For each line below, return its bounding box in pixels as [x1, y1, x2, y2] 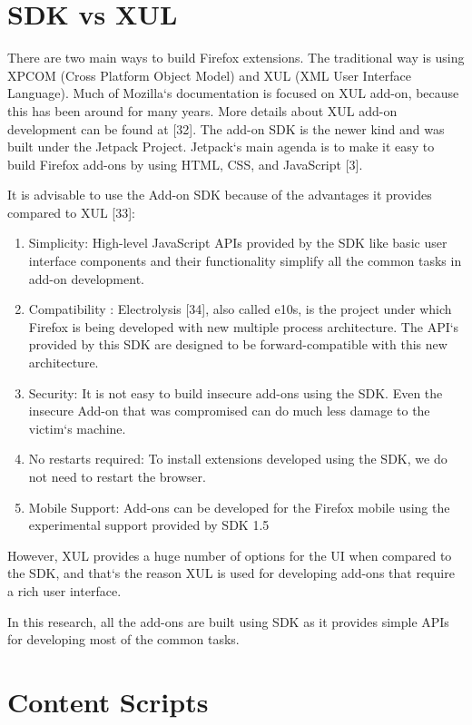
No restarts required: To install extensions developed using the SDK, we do [28, 449, 447, 468]
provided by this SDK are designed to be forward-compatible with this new [28, 335, 447, 354]
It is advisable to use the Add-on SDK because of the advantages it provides [7, 185, 432, 204]
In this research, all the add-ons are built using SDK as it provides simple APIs [7, 612, 449, 631]
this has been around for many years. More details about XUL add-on [7, 101, 398, 120]
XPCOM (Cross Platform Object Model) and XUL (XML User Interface [7, 65, 411, 84]
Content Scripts [7, 682, 209, 720]
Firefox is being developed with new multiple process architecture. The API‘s [28, 317, 459, 336]
